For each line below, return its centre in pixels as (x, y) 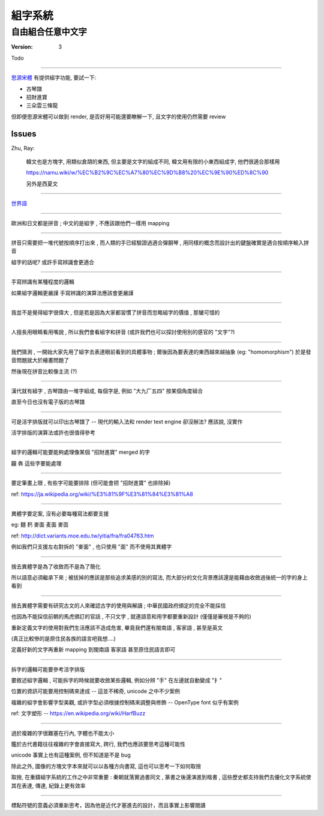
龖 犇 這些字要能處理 (36, 463)
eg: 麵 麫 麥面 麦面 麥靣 (40, 525)
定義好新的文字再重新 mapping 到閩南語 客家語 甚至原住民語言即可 (93, 650)
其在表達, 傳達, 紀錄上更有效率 (48, 785)
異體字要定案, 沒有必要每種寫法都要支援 (60, 514)
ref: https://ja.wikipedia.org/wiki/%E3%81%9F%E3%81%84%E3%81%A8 (102, 494)
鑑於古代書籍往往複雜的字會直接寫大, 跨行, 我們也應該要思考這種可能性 (98, 744)
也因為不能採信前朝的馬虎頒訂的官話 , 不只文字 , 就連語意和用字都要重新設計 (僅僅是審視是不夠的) (131, 617)
